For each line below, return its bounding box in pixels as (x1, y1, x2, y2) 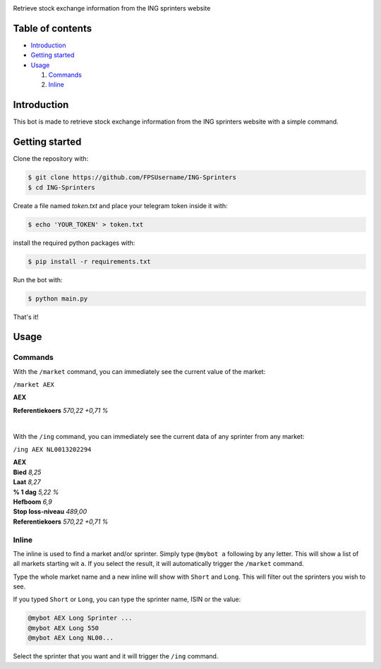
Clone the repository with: (13, 155, 89, 163)
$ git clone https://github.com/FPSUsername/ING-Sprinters (28, 174, 236, 181)
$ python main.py (28, 294, 88, 303)
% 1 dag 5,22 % (13, 488, 59, 496)
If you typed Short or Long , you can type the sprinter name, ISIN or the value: (13, 595, 241, 603)
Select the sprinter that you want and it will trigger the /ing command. (13, 652, 219, 661)
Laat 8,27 (13, 478, 42, 486)
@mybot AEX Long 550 (28, 624, 99, 632)
